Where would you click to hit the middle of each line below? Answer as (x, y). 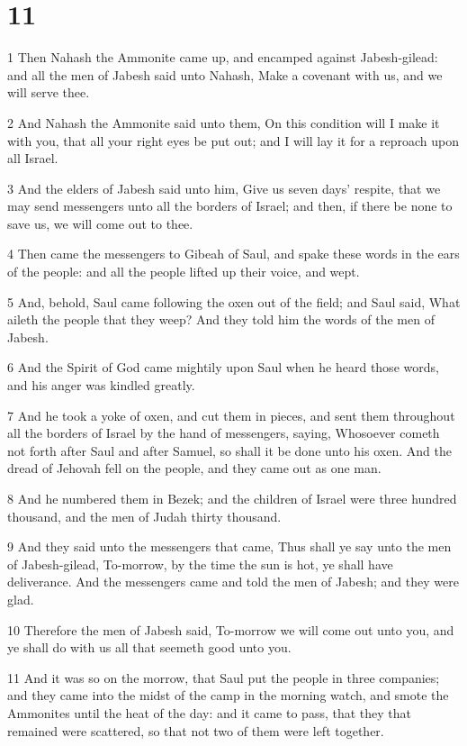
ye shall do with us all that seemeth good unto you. (149, 647)
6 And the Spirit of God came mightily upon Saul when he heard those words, (223, 367)
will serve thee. (49, 92)
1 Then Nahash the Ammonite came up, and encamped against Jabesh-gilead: (223, 57)
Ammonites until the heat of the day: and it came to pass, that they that (209, 712)
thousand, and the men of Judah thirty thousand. (144, 516)
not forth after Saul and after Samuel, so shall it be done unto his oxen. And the (229, 450)
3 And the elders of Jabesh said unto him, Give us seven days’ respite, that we (224, 188)
